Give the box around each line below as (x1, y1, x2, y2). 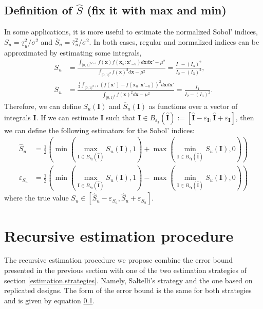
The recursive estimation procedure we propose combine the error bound (4, 255, 233, 265)
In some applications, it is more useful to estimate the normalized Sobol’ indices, (4, 26, 258, 37)
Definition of (4, 2, 72, 18)
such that (106, 112, 136, 122)
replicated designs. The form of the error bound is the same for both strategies (4, 285, 252, 296)
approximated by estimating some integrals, (4, 47, 142, 58)
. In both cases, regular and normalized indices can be (89, 36, 259, 47)
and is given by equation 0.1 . (4, 295, 95, 305)
